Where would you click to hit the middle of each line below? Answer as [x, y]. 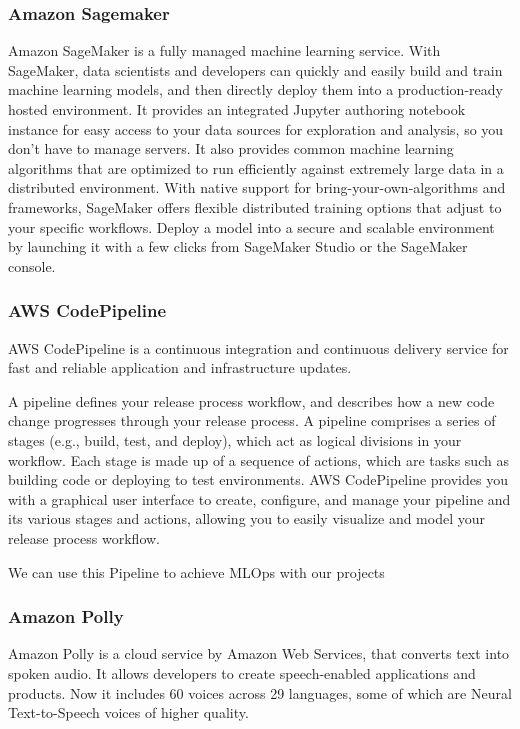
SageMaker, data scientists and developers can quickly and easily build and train [255, 69]
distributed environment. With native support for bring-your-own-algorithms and [257, 187]
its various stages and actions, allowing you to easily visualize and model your [246, 518]
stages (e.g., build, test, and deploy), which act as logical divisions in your [235, 439]
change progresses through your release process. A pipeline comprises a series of [252, 420]
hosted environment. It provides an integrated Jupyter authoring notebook [237, 109]
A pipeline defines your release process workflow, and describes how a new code [251, 400]
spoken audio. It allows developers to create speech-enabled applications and [242, 672]
